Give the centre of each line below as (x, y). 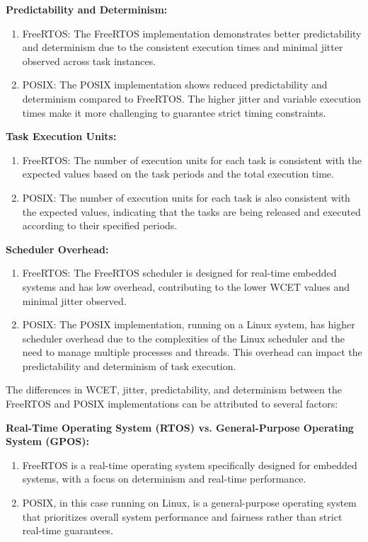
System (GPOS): (47, 441)
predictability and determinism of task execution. (129, 365)
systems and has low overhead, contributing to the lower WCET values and (186, 286)
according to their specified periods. (100, 225)
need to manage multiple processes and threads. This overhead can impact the (192, 352)
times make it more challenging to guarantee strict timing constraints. (174, 112)
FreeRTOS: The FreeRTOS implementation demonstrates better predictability (192, 33)
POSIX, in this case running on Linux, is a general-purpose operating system (189, 503)
